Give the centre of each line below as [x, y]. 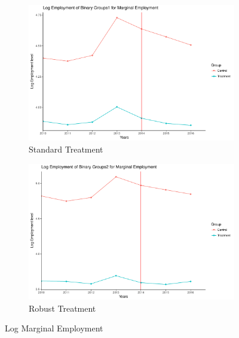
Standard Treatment [66, 149]
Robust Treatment [62, 308]
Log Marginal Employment [54, 328]
